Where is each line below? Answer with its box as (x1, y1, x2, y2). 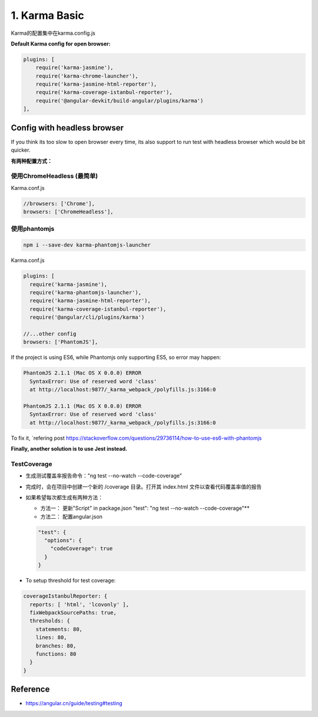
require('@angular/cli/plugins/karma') (29, 314, 145, 321)
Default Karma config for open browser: (11, 40, 111, 47)
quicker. (11, 146, 31, 153)
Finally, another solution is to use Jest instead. (11, 445, 128, 452)
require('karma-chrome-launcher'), (35, 73, 138, 79)
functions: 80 (35, 650, 77, 657)
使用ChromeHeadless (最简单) (11, 172, 98, 180)
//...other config (23, 330, 77, 337)
